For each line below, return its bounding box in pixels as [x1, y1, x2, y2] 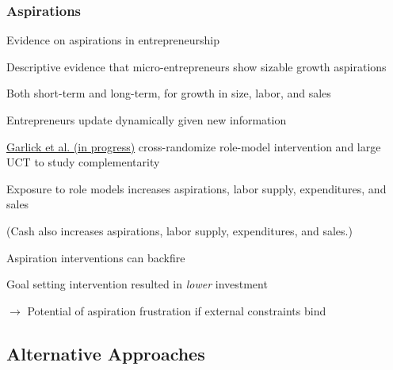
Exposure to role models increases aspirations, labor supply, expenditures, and [6, 180, 387, 196]
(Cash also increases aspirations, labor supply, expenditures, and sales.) [6, 222, 353, 238]
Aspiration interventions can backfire [6, 249, 185, 265]
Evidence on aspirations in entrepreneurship [6, 32, 219, 48]
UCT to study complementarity [6, 154, 160, 170]
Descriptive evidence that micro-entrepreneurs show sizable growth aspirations [6, 58, 387, 74]
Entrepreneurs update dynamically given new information [6, 112, 287, 128]
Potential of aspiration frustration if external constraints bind [27, 302, 326, 319]
